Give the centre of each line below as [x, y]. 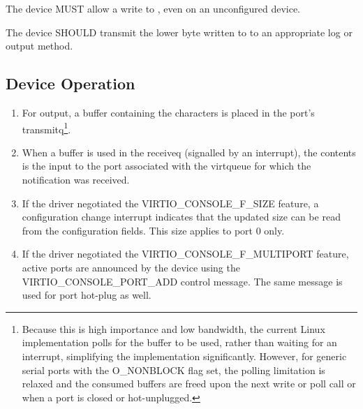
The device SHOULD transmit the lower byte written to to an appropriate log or [179, 32]
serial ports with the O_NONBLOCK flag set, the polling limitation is [173, 370]
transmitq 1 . [46, 128]
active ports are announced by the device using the [131, 267]
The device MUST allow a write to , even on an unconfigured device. [153, 8]
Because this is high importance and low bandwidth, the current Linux [173, 328]
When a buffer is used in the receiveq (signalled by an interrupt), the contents [189, 152]
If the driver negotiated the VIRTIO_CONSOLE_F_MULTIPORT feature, [185, 254]
